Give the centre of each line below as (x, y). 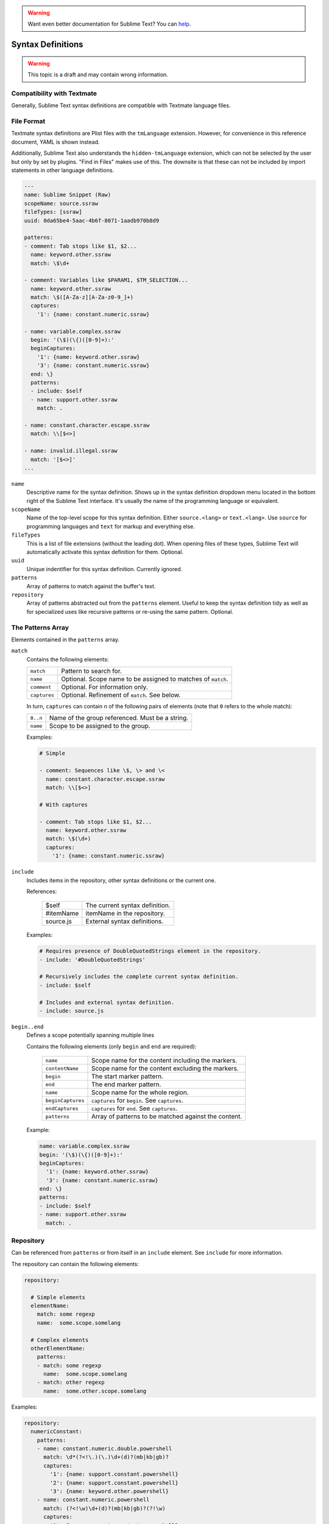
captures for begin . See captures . (137, 1100)
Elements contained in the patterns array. (65, 639)
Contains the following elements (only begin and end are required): (111, 1046)
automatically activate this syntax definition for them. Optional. (105, 552)
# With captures (64, 804)
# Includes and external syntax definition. (107, 1002)
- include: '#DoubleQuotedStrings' (92, 960)
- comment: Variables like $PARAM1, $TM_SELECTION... (106, 280)
